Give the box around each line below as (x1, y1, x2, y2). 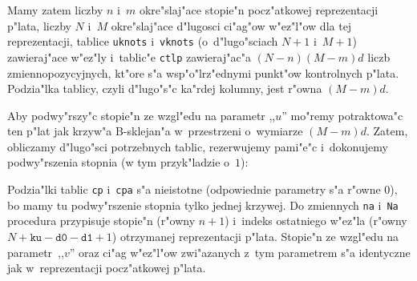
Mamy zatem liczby (7, 2, 103, 18)
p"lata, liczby (7, 17, 71, 34)
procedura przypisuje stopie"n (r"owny (7, 212, 196, 229)
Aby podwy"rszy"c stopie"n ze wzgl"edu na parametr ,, (7, 106, 276, 123)
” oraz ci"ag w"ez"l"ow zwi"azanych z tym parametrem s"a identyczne (69, 243, 411, 260)
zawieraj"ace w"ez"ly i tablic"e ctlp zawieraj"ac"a (7, 48, 251, 65)
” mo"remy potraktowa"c (281, 106, 403, 123)
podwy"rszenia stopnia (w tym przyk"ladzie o (7, 154, 230, 171)
